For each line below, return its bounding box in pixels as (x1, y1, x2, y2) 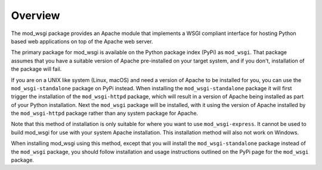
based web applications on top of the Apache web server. (11, 37, 153, 45)
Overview (11, 9, 60, 22)
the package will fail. (11, 65, 62, 73)
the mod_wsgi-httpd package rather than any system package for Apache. (11, 110, 199, 117)
